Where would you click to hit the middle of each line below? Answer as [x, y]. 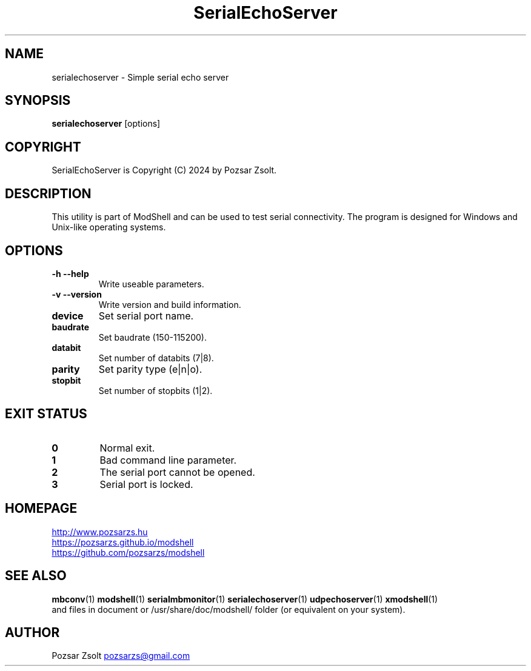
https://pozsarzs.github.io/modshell [123, 542]
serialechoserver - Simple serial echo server [140, 77]
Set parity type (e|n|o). [150, 369]
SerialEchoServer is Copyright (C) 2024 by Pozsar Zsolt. [164, 170]
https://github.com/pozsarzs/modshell [128, 552]
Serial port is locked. [146, 484]
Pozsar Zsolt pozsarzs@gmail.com [121, 656]
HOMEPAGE [41, 509]
